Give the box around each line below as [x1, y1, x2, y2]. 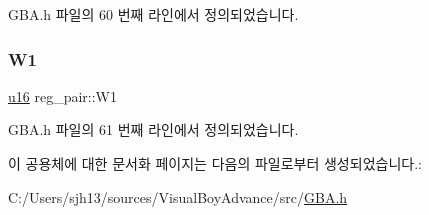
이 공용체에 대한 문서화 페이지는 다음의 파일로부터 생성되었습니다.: [8, 153, 422, 173]
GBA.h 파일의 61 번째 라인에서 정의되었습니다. [8, 119, 299, 140]
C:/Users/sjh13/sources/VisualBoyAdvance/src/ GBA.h [8, 186, 348, 207]
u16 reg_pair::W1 [8, 85, 118, 106]
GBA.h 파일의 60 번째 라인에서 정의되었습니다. [8, 4, 299, 24]
